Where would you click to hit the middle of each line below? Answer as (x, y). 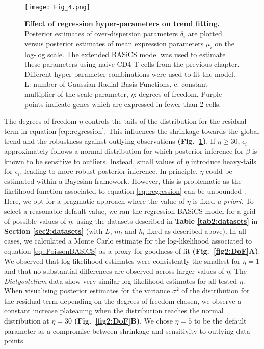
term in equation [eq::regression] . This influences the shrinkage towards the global (132, 131)
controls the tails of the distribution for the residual (166, 121)
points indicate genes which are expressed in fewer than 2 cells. (123, 104)
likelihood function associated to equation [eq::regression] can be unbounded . (125, 191)
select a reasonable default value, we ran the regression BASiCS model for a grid (130, 211)
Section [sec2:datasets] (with (54, 231)
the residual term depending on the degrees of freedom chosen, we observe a (123, 300)
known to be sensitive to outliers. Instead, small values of (94, 161)
